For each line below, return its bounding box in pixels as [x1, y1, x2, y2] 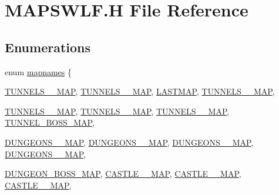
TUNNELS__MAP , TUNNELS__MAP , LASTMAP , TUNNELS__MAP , [5, 85, 275, 97]
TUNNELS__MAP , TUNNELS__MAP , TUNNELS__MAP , [5, 105, 230, 117]
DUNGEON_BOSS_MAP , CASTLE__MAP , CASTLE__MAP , [5, 167, 241, 180]
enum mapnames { [5, 65, 72, 78]
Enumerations [5, 38, 91, 56]
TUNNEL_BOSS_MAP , [5, 116, 95, 129]
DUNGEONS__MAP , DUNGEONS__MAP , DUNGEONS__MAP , [5, 136, 254, 148]
